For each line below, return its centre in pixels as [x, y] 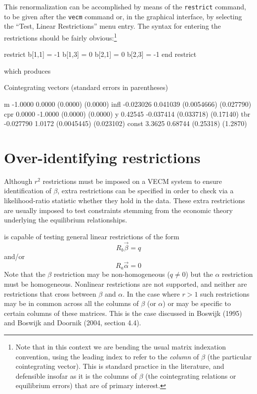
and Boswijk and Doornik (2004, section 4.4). [73, 323]
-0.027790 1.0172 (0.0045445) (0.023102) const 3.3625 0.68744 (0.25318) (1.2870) [126, 123]
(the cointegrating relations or [191, 375]
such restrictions [225, 293]
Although [18, 181]
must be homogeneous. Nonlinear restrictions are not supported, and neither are [126, 284]
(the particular [230, 356]
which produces [27, 70]
